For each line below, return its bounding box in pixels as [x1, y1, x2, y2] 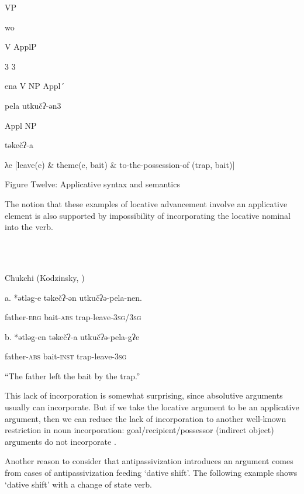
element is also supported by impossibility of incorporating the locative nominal [5, 209, 291, 221]
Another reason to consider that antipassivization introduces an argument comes [5, 455, 293, 467]
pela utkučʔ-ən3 [5, 99, 61, 111]
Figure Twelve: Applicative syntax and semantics [5, 178, 180, 190]
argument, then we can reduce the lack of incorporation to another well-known [5, 412, 286, 424]
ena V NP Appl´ [5, 80, 65, 92]
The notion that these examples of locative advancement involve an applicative [5, 197, 288, 210]
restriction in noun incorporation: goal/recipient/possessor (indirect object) [5, 424, 274, 436]
